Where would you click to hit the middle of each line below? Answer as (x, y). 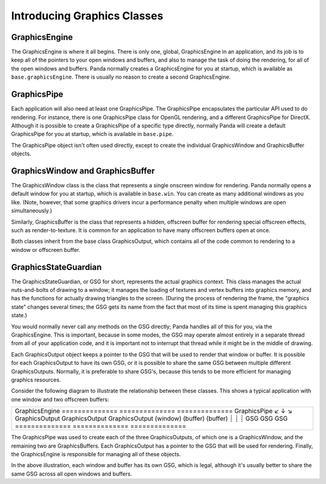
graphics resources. (36, 379)
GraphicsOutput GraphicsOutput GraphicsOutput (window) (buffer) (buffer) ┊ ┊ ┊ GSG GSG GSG (151, 419)
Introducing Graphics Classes (87, 16)
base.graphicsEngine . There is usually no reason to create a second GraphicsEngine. (121, 77)
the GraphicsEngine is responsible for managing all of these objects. (96, 454)
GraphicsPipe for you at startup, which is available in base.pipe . (92, 134)
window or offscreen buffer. (46, 250)
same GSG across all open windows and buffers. (72, 474)
